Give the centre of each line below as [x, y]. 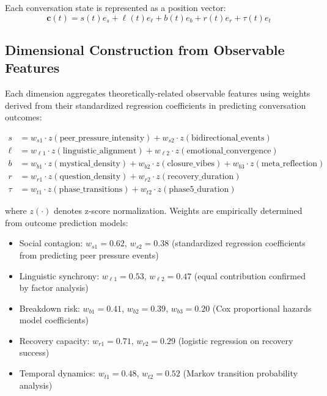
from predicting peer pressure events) [89, 255]
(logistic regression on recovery [236, 340]
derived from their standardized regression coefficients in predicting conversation [156, 105]
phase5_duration [199, 190]
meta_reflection [289, 164]
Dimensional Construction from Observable [145, 49]
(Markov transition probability [240, 373]
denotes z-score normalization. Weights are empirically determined [178, 211]
